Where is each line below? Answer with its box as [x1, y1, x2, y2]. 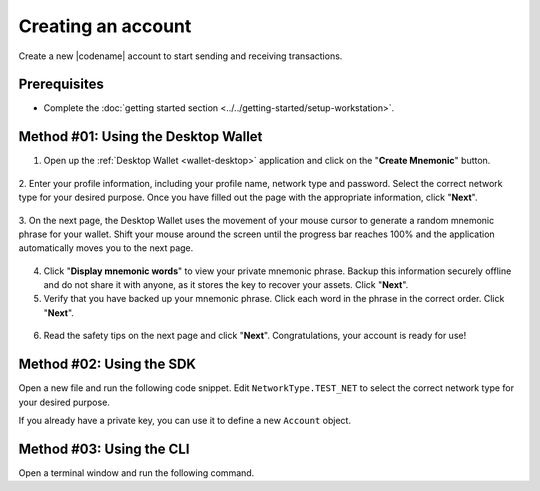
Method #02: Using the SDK [18, 356, 197, 373]
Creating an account [18, 15, 192, 37]
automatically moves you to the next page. [18, 242, 194, 254]
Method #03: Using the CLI [18, 440, 190, 457]
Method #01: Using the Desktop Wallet [18, 128, 263, 145]
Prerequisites [18, 76, 104, 93]
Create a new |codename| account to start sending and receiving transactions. [18, 50, 343, 62]
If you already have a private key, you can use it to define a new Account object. [18, 414, 352, 426]
